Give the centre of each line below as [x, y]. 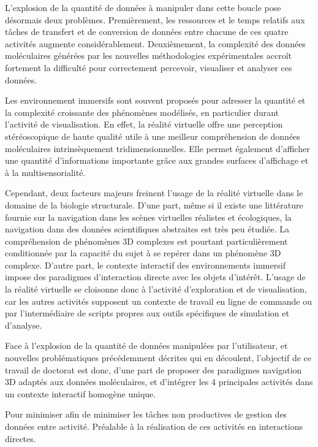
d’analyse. [24, 325]
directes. [21, 438]
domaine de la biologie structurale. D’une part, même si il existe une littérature [154, 204]
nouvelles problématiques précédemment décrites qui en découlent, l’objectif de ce [158, 358]
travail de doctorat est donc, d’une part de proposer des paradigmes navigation [153, 369]
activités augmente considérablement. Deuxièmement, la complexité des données [155, 43]
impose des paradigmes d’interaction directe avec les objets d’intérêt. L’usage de [155, 277]
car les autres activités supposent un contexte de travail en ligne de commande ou [158, 301]
